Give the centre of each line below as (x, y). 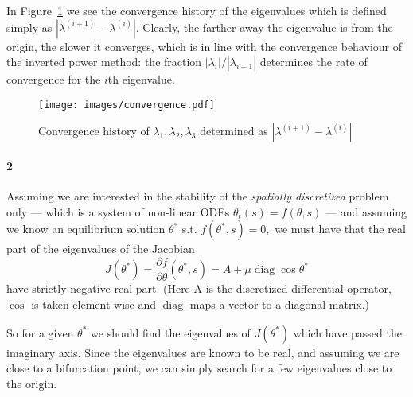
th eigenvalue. (141, 79)
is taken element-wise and (94, 304)
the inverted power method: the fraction (104, 62)
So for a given (40, 332)
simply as (29, 27)
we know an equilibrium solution (86, 229)
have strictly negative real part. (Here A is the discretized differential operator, (199, 288)
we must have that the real (340, 229)
